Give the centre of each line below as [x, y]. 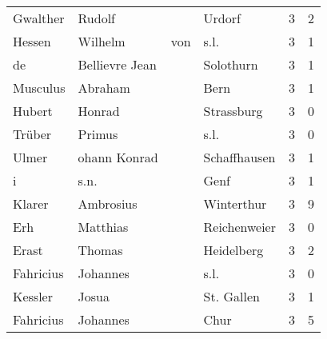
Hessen [32, 41]
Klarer [31, 203]
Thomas [100, 250]
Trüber [32, 134]
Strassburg [233, 111]
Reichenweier [239, 227]
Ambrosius [108, 203]
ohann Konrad [118, 157]
